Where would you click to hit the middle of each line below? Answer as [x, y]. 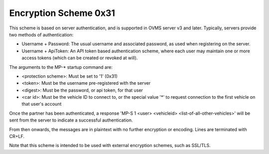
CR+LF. [17, 137]
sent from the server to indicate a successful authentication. [71, 120]
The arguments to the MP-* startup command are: [61, 67]
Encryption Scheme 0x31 [62, 13]
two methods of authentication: [41, 34]
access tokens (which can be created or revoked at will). [80, 58]
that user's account [42, 104]
